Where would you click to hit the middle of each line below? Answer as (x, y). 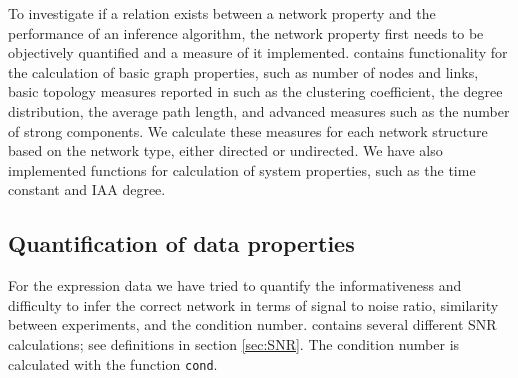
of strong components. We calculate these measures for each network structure (248, 130)
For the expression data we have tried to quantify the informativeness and (235, 285)
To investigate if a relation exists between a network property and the (222, 13)
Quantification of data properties (181, 243)
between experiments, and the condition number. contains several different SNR (252, 324)
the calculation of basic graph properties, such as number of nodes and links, (243, 71)
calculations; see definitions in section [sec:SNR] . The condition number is (234, 343)
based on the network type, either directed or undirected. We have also (225, 150)
